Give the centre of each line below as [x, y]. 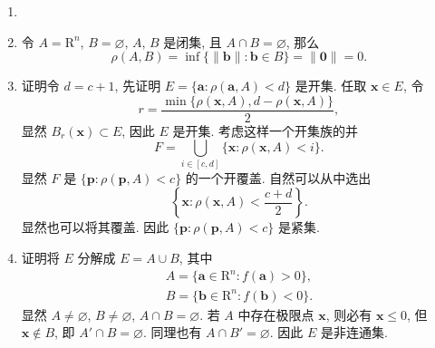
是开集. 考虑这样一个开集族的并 [266, 130]
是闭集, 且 [193, 41]
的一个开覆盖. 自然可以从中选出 [278, 177]
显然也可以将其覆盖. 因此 [95, 227]
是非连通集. [354, 332]
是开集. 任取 [331, 86]
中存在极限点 [276, 314]
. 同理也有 [172, 332]
